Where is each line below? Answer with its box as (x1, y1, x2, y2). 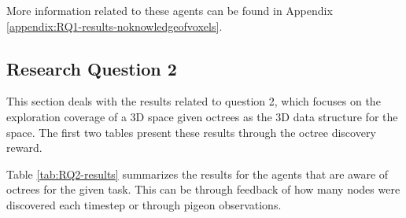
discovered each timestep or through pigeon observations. (6, 196, 282, 212)
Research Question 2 (6, 56, 177, 80)
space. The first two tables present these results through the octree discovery (6, 124, 376, 140)
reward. (6, 139, 42, 156)
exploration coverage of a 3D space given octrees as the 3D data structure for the (6, 108, 398, 124)
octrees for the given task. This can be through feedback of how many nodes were (6, 181, 400, 198)
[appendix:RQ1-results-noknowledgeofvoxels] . (6, 17, 223, 34)
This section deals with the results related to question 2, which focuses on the (6, 93, 381, 109)
